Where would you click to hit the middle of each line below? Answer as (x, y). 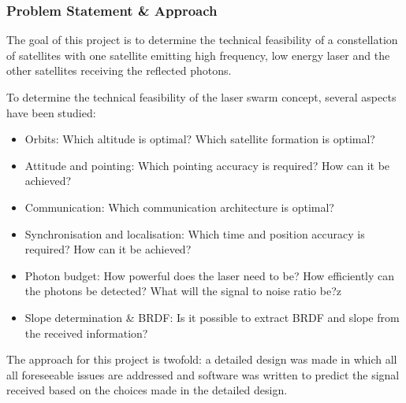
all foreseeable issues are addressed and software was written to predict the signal (203, 374)
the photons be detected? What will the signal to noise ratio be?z (183, 291)
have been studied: (51, 112)
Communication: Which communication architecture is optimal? (179, 207)
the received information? (86, 333)
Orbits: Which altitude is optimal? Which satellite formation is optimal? (200, 139)
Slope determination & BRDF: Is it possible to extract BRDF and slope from (212, 317)
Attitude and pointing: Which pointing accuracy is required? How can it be (207, 165)
